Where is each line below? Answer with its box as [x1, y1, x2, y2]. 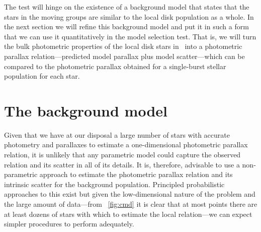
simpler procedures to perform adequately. [4, 218, 134, 229]
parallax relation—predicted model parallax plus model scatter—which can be [4, 50, 245, 61]
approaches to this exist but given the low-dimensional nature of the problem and [4, 189, 255, 199]
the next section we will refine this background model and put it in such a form [4, 21, 249, 32]
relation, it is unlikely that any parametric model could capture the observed [4, 149, 241, 160]
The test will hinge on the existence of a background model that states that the [4, 2, 249, 12]
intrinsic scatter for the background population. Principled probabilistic [4, 179, 225, 189]
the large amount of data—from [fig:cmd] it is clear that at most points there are [4, 199, 257, 209]
